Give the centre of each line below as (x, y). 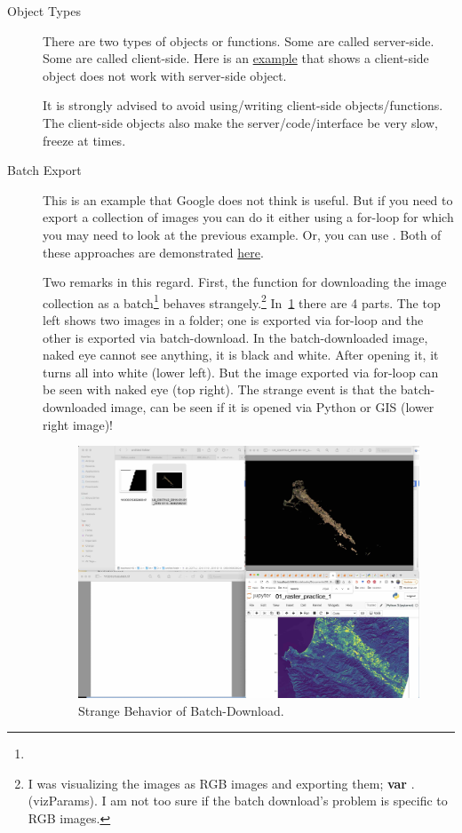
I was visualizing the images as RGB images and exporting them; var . (221, 783)
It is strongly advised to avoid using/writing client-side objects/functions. (243, 105)
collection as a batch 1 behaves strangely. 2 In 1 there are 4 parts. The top (242, 301)
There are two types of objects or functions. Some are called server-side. (239, 40)
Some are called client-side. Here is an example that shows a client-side (236, 58)
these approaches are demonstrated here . (153, 252)
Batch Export (44, 170)
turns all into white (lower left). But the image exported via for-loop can (241, 372)
